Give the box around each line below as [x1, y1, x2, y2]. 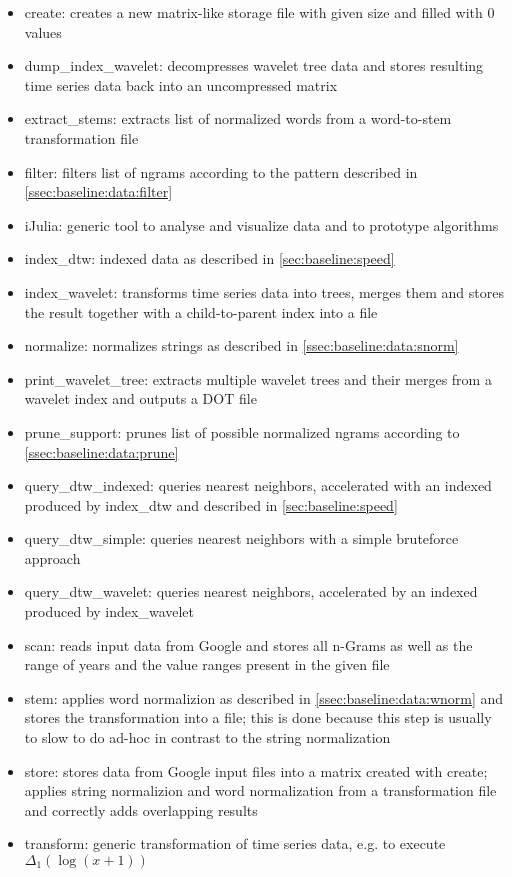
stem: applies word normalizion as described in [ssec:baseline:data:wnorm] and [24, 687, 504, 708]
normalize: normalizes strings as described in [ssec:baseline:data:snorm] [24, 335, 459, 356]
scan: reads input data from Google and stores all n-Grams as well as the [24, 634, 473, 655]
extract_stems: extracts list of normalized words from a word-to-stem [24, 108, 452, 129]
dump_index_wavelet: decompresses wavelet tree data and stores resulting [24, 55, 484, 76]
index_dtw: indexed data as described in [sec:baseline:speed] [24, 248, 395, 269]
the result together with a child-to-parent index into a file [24, 301, 378, 322]
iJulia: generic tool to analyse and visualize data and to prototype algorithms [24, 214, 499, 235]
